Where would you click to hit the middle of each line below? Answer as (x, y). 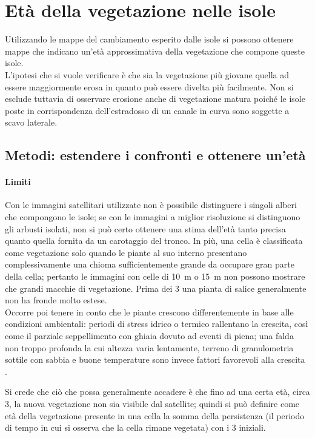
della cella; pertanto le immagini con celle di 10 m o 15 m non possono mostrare (155, 276)
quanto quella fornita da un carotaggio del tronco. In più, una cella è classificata (154, 241)
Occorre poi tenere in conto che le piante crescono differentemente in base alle (149, 312)
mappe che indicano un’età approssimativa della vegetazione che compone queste (155, 51)
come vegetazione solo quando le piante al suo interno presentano (126, 252)
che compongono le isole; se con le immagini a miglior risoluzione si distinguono (153, 217)
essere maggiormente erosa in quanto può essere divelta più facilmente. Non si (149, 86)
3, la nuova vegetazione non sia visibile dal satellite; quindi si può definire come (152, 403)
